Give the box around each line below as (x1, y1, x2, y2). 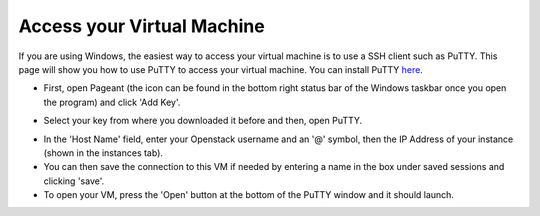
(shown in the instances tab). (43, 146, 164, 159)
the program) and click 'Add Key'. (43, 96, 181, 108)
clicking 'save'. (43, 175, 105, 187)
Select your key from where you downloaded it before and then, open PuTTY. (43, 115, 363, 127)
